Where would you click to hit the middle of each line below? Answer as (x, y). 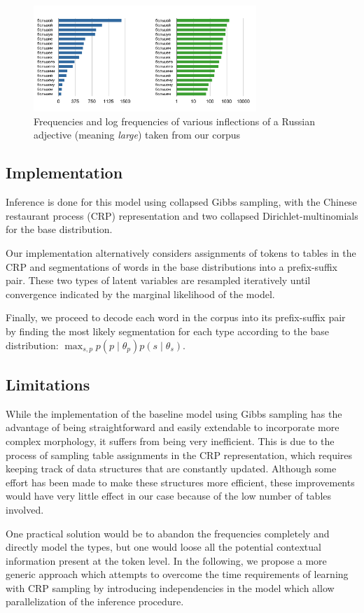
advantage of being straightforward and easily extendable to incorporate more (173, 427)
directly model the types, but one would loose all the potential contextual (163, 547)
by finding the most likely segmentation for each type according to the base (167, 331)
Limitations (48, 384)
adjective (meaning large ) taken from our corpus (137, 135)
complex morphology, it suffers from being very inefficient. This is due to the (170, 441)
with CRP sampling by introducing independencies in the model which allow (170, 587)
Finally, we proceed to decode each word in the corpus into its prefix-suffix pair (176, 317)
